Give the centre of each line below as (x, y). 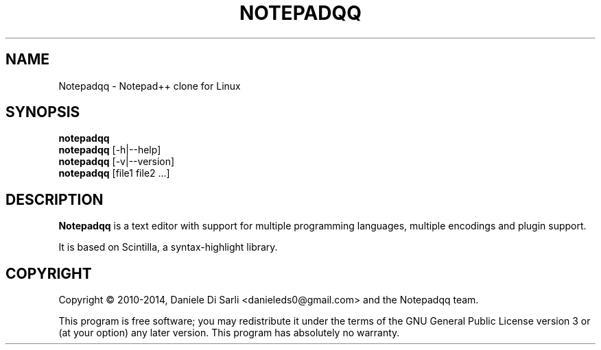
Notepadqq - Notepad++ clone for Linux (150, 86)
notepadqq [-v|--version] (117, 162)
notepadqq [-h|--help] (110, 150)
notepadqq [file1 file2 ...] (114, 173)
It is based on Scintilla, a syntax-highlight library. (168, 247)
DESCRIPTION (55, 199)
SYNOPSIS (43, 112)
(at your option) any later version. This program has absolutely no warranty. (229, 333)
